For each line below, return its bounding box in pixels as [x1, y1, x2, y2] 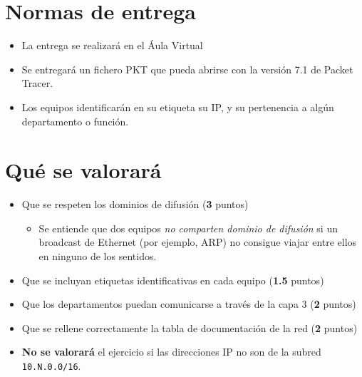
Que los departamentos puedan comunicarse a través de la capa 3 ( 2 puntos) [21, 296, 356, 311]
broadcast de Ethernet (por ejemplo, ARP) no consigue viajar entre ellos [38, 234, 357, 249]
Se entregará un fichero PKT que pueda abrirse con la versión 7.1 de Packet [21, 61, 353, 76]
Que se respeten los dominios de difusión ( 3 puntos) [21, 197, 249, 212]
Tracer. [21, 76, 53, 91]
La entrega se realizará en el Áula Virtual [21, 38, 203, 53]
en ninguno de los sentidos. [38, 249, 157, 263]
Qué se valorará [5, 155, 162, 185]
